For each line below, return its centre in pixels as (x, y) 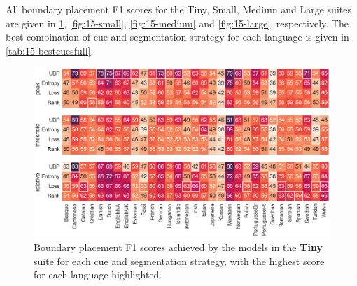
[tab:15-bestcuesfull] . (50, 50)
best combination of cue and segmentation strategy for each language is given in (177, 37)
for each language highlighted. (98, 274)
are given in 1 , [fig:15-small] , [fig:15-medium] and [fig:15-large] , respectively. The (177, 23)
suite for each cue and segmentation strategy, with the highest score (179, 260)
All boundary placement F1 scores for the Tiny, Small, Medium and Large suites (178, 9)
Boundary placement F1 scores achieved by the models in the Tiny (178, 247)
